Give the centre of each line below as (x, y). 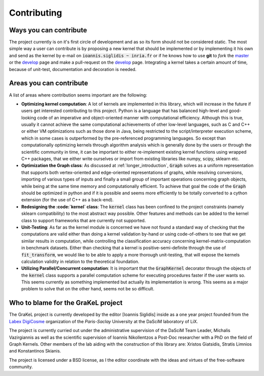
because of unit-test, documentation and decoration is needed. (73, 69)
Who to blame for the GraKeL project (66, 303)
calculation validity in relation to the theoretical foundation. (80, 261)
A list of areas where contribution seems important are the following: (78, 95)
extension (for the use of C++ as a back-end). (67, 200)
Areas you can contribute (48, 83)
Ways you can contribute (48, 30)
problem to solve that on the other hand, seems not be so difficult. (88, 289)
